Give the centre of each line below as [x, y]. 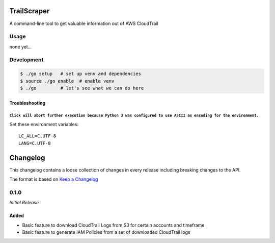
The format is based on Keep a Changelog [54, 179]
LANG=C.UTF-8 [35, 143]
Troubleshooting [28, 103]
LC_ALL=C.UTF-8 [37, 136]
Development [26, 60]
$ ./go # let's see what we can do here [82, 88]
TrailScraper [30, 11]
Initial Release [24, 203]
